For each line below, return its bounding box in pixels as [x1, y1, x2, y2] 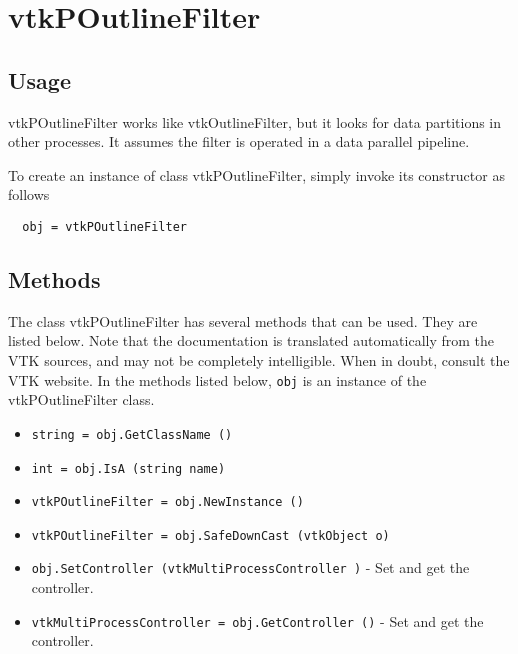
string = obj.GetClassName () [31, 427, 233, 442]
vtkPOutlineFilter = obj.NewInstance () [31, 495, 304, 510]
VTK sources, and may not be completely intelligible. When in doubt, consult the [8, 350, 510, 370]
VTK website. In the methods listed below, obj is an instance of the [8, 369, 427, 390]
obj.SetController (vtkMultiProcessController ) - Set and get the [31, 557, 470, 578]
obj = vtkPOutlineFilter [22, 219, 187, 234]
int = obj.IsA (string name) [31, 461, 226, 476]
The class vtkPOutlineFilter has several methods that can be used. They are [8, 310, 478, 331]
